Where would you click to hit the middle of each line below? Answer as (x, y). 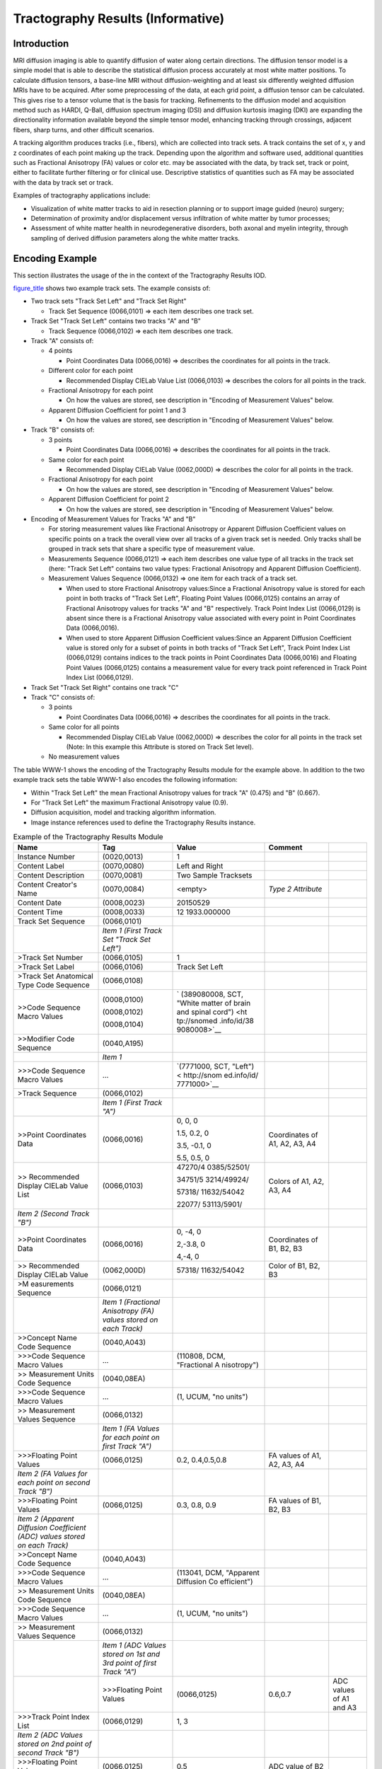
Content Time (40, 912)
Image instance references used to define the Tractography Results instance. (143, 822)
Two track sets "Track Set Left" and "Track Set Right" (109, 301)
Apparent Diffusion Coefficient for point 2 (109, 500)
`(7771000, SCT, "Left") (215, 1066)
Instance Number (46, 857)
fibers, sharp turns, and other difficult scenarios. (84, 129)
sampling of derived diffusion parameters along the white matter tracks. (135, 238)
